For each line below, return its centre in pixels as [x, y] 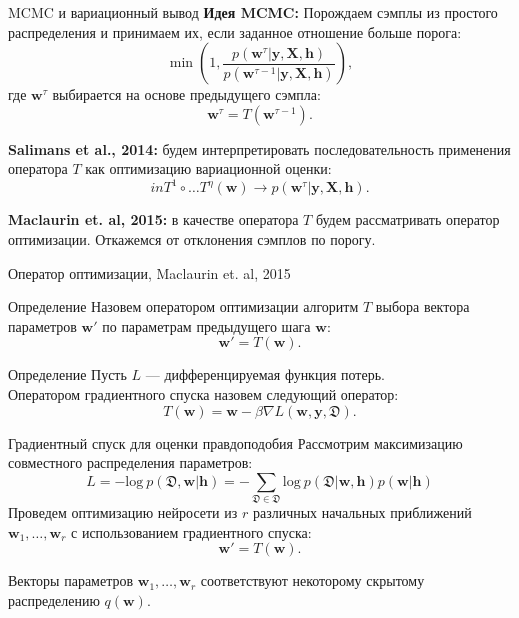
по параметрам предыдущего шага [206, 325]
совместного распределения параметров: [130, 462]
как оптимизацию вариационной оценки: [208, 168]
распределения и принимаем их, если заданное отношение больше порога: [235, 31]
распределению [54, 599]
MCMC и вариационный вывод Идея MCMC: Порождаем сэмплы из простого [253, 12]
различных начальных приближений [362, 512]
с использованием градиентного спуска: [191, 531]
